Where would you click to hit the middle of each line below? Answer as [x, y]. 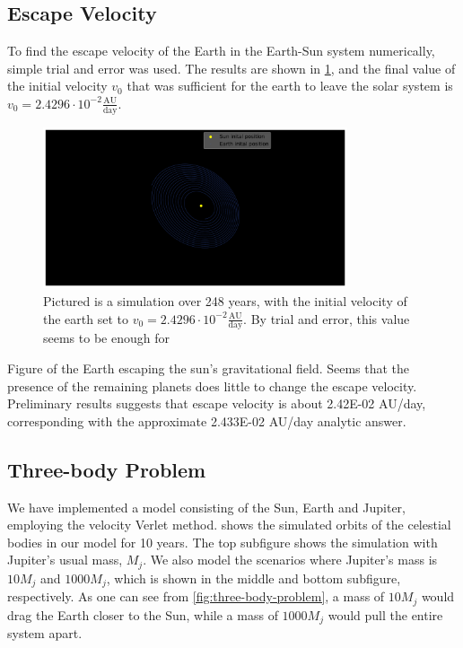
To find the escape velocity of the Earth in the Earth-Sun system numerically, [221, 51]
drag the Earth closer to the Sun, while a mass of [143, 614]
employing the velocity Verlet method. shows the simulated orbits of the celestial [229, 525]
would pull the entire [385, 614]
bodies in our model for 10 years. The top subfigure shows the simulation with [223, 542]
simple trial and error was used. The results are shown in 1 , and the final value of [231, 68]
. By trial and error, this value [327, 318]
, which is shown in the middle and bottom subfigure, [253, 578]
